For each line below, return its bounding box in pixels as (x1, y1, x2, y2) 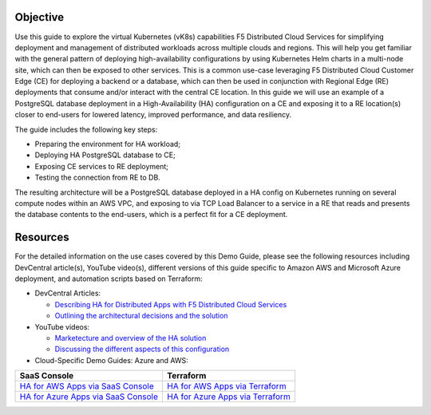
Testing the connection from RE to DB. (34, 172, 161, 183)
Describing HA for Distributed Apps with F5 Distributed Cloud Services (54, 299, 287, 309)
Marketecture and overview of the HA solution (54, 334, 207, 343)
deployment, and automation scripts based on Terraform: (14, 274, 203, 283)
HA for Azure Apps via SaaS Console (19, 391, 159, 402)
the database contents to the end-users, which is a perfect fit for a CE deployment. (14, 210, 288, 219)
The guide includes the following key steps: (14, 125, 158, 134)
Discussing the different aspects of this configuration (54, 344, 230, 354)
